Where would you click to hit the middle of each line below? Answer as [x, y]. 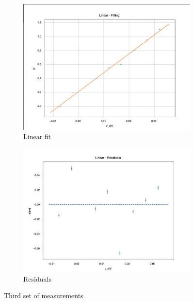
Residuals [37, 279]
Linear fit [37, 136]
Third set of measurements [44, 295]
